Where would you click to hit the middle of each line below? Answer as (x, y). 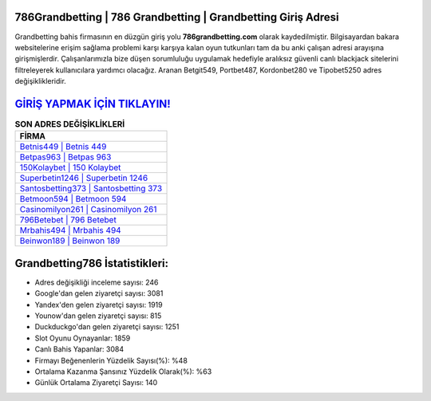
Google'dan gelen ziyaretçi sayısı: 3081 (99, 293)
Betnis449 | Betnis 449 (63, 147)
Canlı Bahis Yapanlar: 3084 (79, 349)
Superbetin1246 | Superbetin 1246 (84, 178)
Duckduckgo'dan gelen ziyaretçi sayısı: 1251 (107, 327)
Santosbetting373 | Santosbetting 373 (91, 189)
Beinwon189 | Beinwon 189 (70, 241)
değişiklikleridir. (41, 81)
